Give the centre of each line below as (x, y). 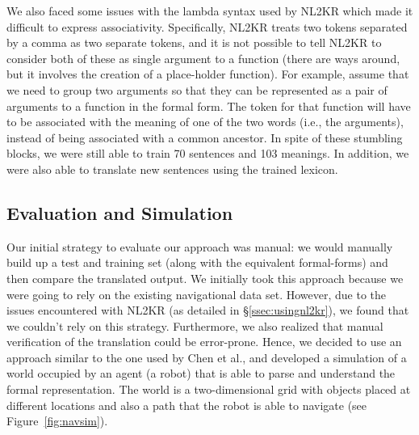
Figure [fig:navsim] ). (57, 421)
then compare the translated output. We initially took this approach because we (205, 278)
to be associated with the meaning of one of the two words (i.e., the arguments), (205, 122)
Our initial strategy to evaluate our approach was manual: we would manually (200, 246)
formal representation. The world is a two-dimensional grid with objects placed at (209, 389)
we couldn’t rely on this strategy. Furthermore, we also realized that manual (195, 325)
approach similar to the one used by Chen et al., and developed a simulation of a (207, 357)
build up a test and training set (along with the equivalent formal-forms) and (197, 262)
